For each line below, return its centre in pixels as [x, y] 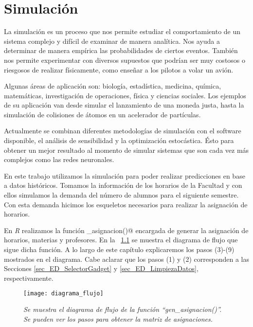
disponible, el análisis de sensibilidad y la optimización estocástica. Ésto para [119, 140]
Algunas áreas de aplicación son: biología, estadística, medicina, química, [113, 86]
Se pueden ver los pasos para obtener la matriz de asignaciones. [118, 318]
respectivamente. [29, 278]
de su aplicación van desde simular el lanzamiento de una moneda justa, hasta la [124, 105]
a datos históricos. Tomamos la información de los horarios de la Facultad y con [123, 185]
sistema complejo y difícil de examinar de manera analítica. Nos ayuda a [112, 41]
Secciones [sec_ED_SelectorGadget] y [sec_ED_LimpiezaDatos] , [101, 268]
